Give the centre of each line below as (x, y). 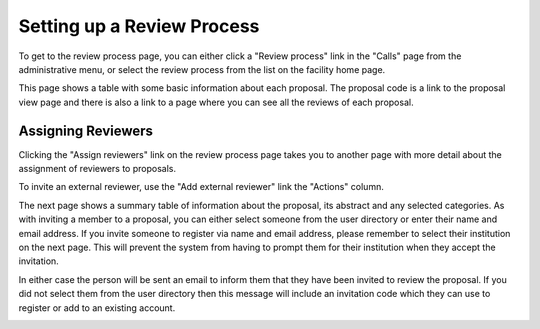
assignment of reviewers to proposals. (97, 169)
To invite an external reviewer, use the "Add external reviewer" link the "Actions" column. (201, 187)
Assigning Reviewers (86, 130)
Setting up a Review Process (139, 26)
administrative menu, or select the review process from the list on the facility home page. (202, 69)
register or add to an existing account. (97, 307)
